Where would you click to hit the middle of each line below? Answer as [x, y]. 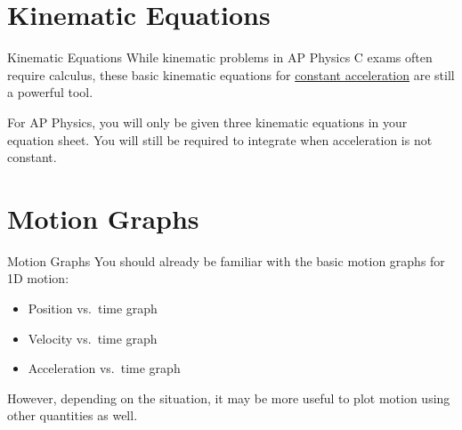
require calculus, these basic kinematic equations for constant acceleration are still [231, 74]
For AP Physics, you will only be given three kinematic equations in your [207, 122]
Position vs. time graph [93, 308]
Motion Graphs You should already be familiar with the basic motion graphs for [226, 260]
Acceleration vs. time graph [104, 368]
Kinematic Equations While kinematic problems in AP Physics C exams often [220, 57]
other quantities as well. [73, 415]
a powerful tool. [50, 92]
